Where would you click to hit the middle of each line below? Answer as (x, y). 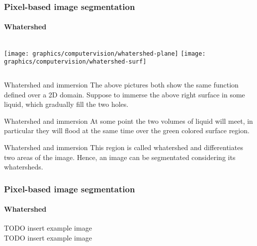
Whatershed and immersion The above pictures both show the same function (121, 84)
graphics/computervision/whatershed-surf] (75, 62)
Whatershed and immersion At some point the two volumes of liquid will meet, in (128, 121)
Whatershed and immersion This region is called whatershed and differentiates (124, 147)
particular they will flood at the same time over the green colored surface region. (127, 130)
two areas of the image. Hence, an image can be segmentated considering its (120, 157)
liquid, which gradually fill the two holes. (66, 104)
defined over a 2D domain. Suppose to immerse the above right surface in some (125, 94)
